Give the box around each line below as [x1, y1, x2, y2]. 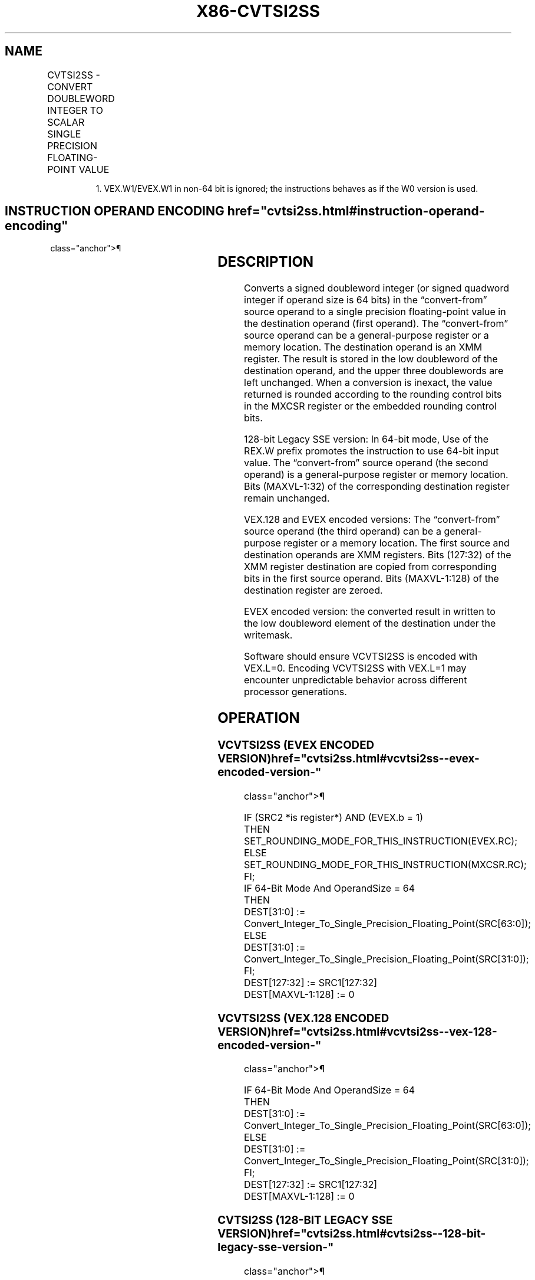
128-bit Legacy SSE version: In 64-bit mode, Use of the [244, 433, 488, 446]
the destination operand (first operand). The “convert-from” [244, 317, 508, 330]
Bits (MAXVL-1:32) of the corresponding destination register [244, 480, 510, 493]
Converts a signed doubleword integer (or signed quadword [244, 282, 509, 294]
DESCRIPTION [217, 253, 314, 271]
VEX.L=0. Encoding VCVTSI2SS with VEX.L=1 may [244, 662, 467, 675]
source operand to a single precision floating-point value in [244, 306, 506, 318]
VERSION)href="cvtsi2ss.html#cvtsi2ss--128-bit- [217, 1227, 486, 1241]
